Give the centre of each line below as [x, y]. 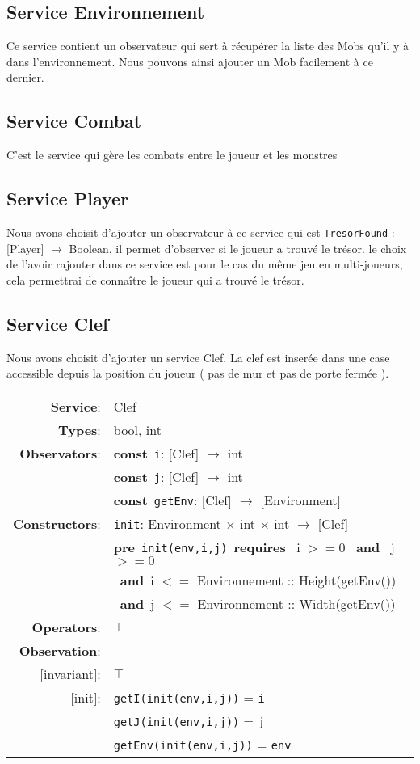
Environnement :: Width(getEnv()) [296, 603]
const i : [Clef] [156, 453]
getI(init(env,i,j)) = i [189, 697]
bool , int [137, 429]
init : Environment [167, 523]
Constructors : [57, 523]
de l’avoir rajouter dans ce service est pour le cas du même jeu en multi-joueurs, [205, 264]
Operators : [66, 627]
